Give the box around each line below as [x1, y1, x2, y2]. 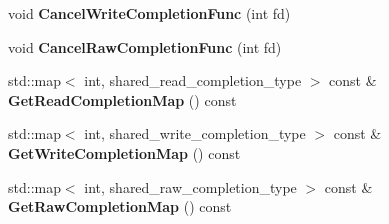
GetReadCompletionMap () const [8, 89, 237, 110]
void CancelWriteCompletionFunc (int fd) [8, 3, 291, 23]
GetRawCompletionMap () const [8, 196, 232, 217]
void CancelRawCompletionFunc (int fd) [8, 36, 282, 57]
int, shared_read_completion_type [84, 70, 302, 91]
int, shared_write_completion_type [84, 123, 306, 144]
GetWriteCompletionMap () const [8, 142, 241, 163]
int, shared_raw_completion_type [84, 176, 297, 197]
